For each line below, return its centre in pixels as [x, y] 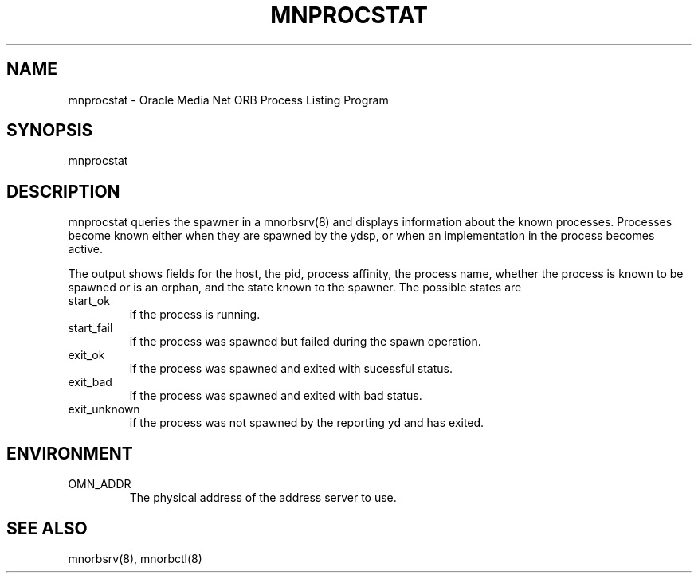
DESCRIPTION [63, 191]
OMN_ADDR [100, 484]
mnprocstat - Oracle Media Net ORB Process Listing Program [228, 100]
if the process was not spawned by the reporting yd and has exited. [307, 423]
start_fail [90, 328]
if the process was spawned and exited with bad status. [276, 396]
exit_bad [90, 382]
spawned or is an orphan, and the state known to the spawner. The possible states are [295, 288]
